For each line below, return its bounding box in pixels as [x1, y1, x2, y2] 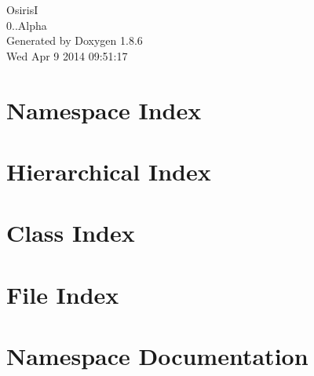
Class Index [6, 217, 135, 249]
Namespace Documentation [6, 340, 309, 372]
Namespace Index [6, 93, 202, 126]
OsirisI [6, 2, 38, 17]
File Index [6, 278, 119, 310]
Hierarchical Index [6, 155, 211, 187]
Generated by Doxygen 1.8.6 [6, 32, 143, 49]
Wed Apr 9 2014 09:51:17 [6, 47, 128, 64]
